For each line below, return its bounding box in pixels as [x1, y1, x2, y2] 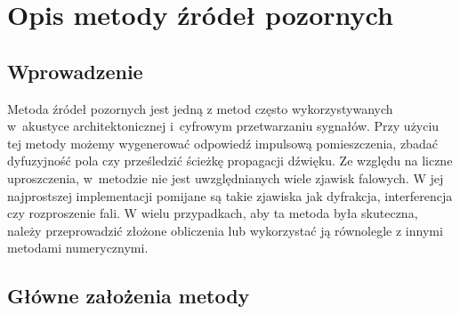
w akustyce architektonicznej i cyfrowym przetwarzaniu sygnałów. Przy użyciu [7, 117, 440, 135]
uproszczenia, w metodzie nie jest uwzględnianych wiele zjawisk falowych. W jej [7, 168, 444, 187]
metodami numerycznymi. [7, 238, 149, 257]
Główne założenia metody [7, 282, 250, 310]
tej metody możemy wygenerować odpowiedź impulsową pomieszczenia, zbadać [7, 133, 438, 152]
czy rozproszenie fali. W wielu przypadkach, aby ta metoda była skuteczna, [7, 204, 418, 222]
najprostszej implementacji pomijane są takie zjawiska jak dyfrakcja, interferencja [7, 186, 453, 205]
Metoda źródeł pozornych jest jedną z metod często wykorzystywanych [7, 99, 393, 117]
